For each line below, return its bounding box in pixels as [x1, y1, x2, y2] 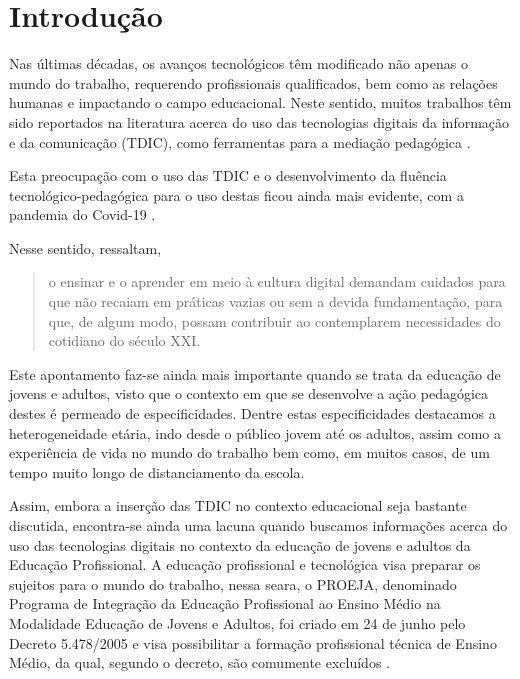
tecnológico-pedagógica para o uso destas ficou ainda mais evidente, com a [9, 184, 464, 205]
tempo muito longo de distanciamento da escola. [9, 461, 305, 482]
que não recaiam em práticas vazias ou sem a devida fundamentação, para [48, 291, 503, 312]
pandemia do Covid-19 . [9, 204, 156, 225]
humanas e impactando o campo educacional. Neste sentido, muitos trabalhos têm [9, 92, 512, 113]
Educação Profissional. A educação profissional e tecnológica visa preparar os [9, 554, 481, 575]
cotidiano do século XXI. [48, 330, 201, 351]
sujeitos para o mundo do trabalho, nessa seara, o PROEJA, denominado [9, 573, 457, 594]
